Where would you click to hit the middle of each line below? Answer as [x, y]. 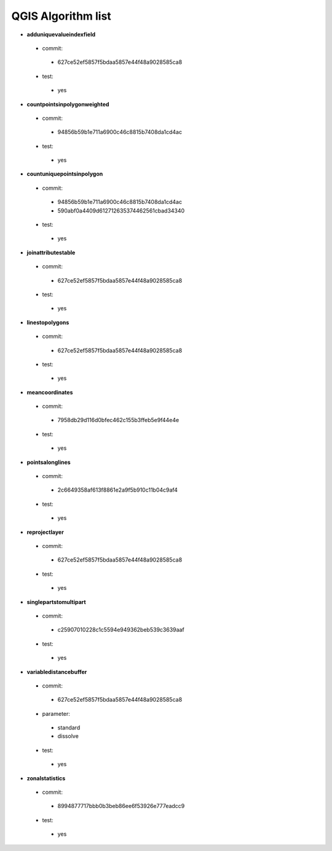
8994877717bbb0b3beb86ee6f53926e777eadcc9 [121, 806]
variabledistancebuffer [57, 672]
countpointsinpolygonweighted [68, 104]
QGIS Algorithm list [61, 16]
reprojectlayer [45, 532]
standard [69, 727]
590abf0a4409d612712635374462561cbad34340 [121, 210]
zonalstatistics [46, 778]
